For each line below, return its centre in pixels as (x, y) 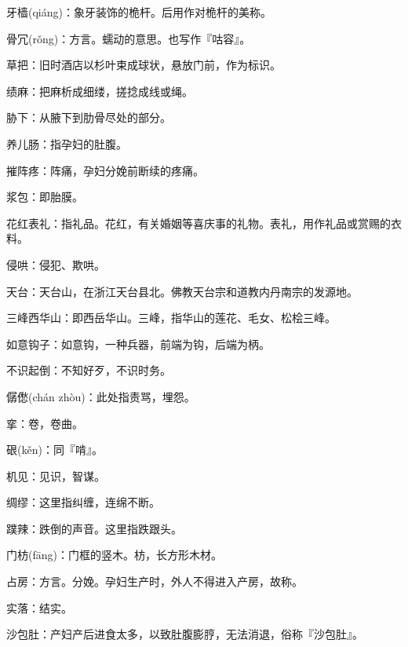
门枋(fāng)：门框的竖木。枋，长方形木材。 (114, 555)
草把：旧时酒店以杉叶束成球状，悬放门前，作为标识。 (144, 65)
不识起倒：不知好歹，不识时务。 (89, 370)
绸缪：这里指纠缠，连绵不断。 (83, 502)
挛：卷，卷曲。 (45, 423)
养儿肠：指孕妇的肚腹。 (67, 143)
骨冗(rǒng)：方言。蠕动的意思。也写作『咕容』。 (129, 38)
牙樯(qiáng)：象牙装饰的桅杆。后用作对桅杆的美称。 (139, 12)
